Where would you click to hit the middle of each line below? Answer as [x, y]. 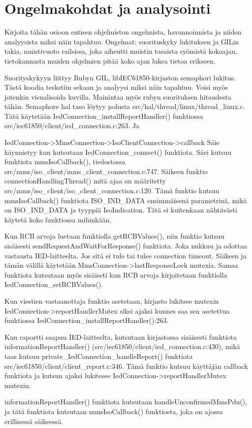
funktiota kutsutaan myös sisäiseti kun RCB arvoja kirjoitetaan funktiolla [116, 274]
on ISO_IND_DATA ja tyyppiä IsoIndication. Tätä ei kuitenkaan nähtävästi [121, 210]
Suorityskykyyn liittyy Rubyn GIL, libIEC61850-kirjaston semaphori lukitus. [120, 77]
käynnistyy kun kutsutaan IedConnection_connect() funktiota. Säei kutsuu [118, 152]
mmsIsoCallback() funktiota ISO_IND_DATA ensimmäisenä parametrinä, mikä [126, 200]
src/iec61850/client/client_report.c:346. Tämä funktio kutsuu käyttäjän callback [126, 366]
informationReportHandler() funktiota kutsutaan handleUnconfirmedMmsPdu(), [126, 402]
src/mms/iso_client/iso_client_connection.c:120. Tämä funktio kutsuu [112, 191]
